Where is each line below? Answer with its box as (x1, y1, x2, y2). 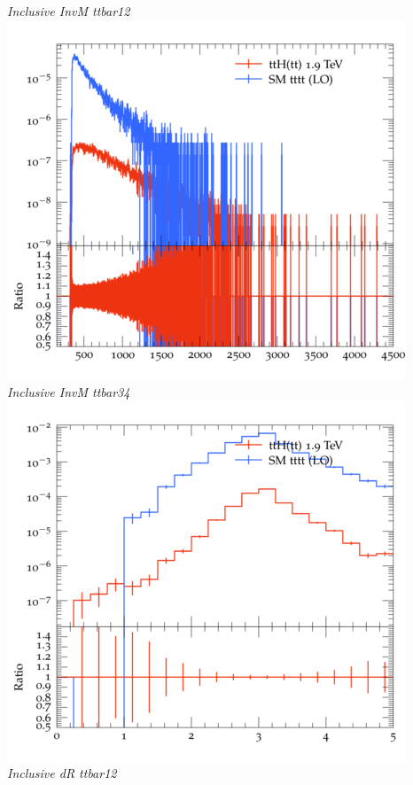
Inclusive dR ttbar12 (7, 764, 117, 782)
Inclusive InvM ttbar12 (7, 2, 130, 19)
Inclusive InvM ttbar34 (7, 383, 130, 401)
